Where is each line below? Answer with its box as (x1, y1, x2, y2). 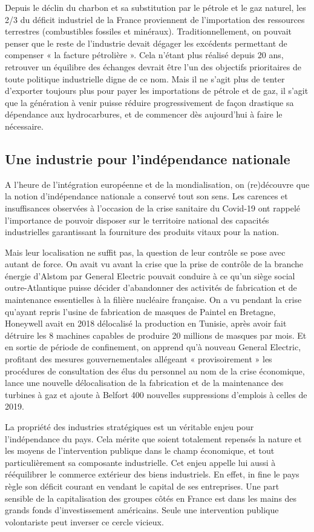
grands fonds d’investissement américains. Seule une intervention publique (5, 504, 279, 516)
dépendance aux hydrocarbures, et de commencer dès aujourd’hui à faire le (5, 108, 283, 121)
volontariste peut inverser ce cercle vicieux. (5, 515, 164, 528)
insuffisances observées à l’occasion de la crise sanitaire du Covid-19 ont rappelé (5, 201, 300, 214)
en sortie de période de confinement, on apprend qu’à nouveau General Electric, (5, 341, 301, 353)
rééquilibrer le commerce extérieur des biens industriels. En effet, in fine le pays (5, 468, 299, 480)
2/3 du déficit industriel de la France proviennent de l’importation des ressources (5, 13, 305, 25)
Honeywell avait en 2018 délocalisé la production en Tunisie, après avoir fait (5, 317, 287, 330)
